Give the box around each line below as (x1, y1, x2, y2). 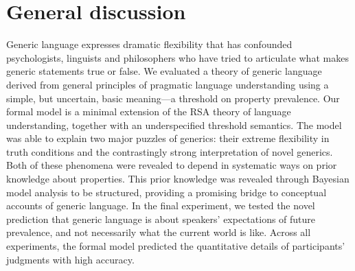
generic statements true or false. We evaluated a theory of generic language (6, 64, 322, 78)
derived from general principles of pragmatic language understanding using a (6, 77, 329, 91)
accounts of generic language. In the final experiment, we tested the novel (6, 198, 315, 213)
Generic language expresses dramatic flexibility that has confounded (6, 37, 293, 51)
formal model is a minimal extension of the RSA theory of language (6, 104, 291, 119)
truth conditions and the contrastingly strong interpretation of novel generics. (6, 144, 333, 158)
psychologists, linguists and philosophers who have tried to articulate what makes (6, 50, 349, 64)
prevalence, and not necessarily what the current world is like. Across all (6, 225, 311, 239)
